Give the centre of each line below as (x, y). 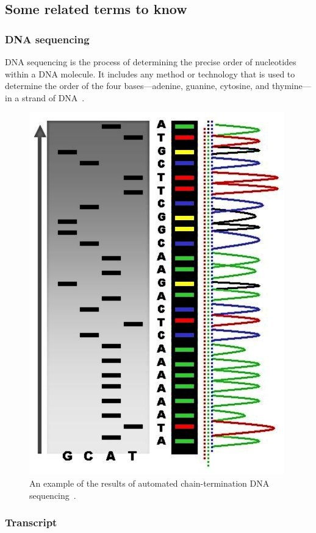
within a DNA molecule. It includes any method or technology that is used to (150, 73)
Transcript (31, 522)
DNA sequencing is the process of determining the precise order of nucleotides (151, 62)
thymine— (291, 86)
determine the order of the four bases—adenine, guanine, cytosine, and (137, 86)
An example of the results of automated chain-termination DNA (149, 483)
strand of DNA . (53, 97)
